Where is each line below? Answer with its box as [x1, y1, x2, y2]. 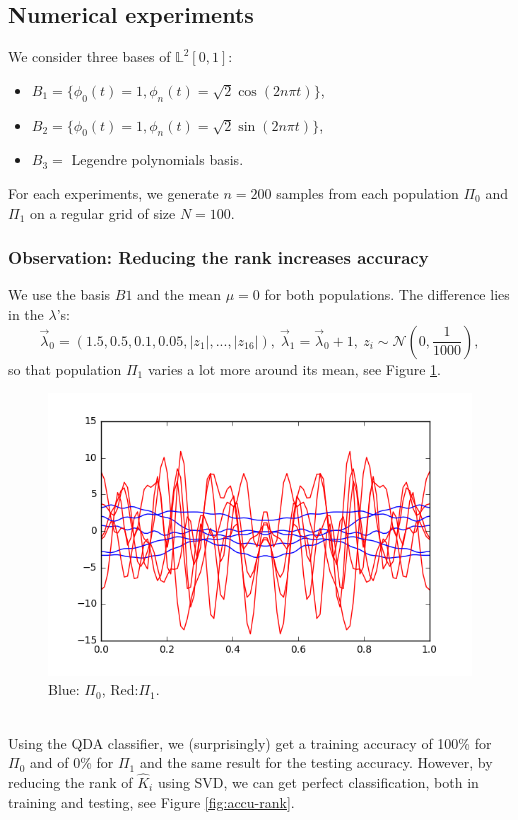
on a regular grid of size [29, 202, 176, 223]
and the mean [137, 284, 222, 305]
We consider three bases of [8, 46, 171, 67]
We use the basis [8, 284, 111, 305]
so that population [8, 358, 122, 379]
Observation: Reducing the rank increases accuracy [8, 245, 429, 270]
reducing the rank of [8, 772, 133, 793]
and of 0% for [29, 752, 114, 773]
